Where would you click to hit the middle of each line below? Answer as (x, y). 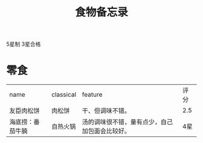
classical (64, 95)
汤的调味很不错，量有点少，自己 (127, 122)
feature (92, 95)
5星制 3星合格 (24, 44)
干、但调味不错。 (106, 111)
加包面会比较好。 (106, 131)
